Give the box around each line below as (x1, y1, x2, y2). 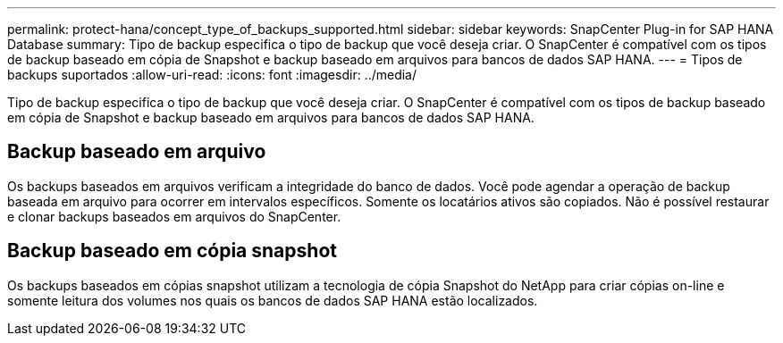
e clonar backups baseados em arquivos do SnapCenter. (7, 208, 341, 224)
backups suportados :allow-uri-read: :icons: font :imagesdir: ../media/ (7, 67, 417, 82)
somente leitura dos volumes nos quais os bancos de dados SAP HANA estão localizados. (7, 292, 538, 308)
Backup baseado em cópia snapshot (7, 239, 337, 263)
